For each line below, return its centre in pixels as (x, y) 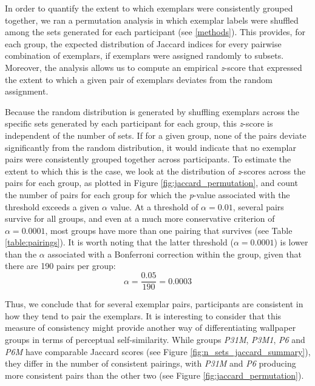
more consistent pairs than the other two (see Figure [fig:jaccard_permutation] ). (154, 375)
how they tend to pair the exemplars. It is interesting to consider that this (143, 315)
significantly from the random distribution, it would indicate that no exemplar (151, 147)
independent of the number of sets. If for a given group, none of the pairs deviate (156, 135)
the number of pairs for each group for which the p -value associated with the (147, 194)
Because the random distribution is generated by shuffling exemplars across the (152, 111)
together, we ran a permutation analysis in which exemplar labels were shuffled (152, 20)
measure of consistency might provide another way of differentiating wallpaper (151, 328)
